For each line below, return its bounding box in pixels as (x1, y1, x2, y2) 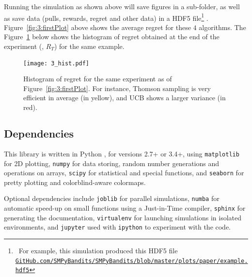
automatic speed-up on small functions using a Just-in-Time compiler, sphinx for (4, 203, 246, 213)
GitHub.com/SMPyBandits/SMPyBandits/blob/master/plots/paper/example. (15, 257, 248, 264)
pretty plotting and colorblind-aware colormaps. (4, 177, 146, 187)
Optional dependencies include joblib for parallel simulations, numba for (4, 193, 220, 203)
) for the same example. (54, 41, 125, 51)
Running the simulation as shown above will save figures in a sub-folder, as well (4, 1, 240, 11)
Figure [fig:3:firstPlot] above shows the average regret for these (4, 22, 191, 32)
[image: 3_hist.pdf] (23, 60, 90, 67)
